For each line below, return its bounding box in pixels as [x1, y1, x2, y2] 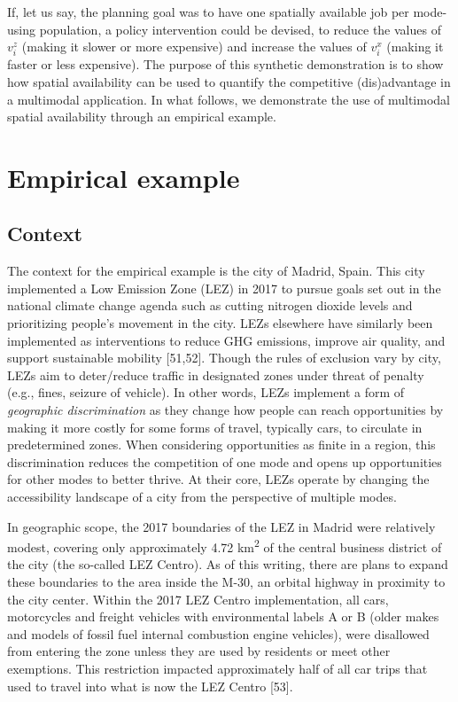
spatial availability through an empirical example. [7, 107, 276, 126]
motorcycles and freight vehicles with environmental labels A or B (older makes [7, 607, 439, 626]
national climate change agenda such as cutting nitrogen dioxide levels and [7, 296, 413, 315]
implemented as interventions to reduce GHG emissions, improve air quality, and [7, 331, 446, 349]
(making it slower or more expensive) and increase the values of [21, 37, 367, 56]
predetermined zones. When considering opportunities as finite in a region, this [7, 435, 436, 454]
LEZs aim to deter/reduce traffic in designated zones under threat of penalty [7, 365, 424, 384]
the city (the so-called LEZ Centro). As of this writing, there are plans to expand [7, 555, 448, 573]
